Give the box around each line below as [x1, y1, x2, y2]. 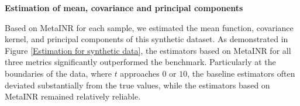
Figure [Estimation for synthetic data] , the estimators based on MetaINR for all [5, 44, 291, 56]
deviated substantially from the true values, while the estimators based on [5, 78, 270, 91]
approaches [120, 67, 160, 79]
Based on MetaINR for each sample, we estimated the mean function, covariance [5, 21, 294, 33]
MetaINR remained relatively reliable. [5, 90, 141, 102]
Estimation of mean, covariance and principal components [5, 2, 243, 13]
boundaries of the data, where [5, 67, 112, 79]
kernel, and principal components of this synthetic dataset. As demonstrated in [5, 33, 288, 45]
